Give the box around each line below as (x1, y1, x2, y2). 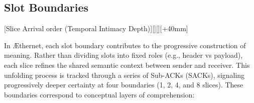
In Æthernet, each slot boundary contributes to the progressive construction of (4, 40, 246, 50)
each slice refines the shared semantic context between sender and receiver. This (4, 59, 250, 70)
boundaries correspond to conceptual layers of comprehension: (4, 89, 195, 99)
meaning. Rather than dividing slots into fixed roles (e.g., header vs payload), (4, 50, 243, 60)
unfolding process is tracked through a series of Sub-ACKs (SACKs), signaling (4, 69, 245, 80)
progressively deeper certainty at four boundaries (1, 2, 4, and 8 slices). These (4, 79, 243, 90)
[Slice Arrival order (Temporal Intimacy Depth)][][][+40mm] (4, 23, 188, 34)
